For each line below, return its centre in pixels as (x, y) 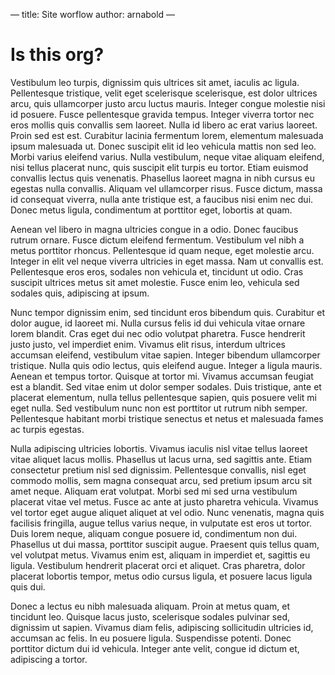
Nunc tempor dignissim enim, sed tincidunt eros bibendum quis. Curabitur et (168, 312)
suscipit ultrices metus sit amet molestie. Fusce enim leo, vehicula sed (155, 282)
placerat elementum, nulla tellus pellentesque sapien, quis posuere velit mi (163, 397)
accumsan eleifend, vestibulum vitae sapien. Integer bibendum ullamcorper (165, 355)
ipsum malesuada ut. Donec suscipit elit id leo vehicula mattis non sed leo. (163, 146)
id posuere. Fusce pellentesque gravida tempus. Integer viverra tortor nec (162, 114)
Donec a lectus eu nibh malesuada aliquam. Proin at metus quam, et (150, 606)
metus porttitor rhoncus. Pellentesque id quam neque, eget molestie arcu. (162, 250)
